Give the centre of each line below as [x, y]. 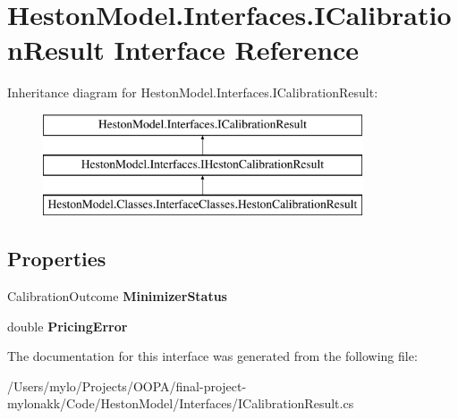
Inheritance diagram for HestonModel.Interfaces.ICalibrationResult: [193, 92]
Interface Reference [237, 50]
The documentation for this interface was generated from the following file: [212, 356]
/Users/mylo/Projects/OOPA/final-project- [127, 385]
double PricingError [68, 326]
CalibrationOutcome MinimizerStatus [117, 296]
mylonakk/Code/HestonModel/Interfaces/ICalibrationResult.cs [181, 403]
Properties [57, 259]
